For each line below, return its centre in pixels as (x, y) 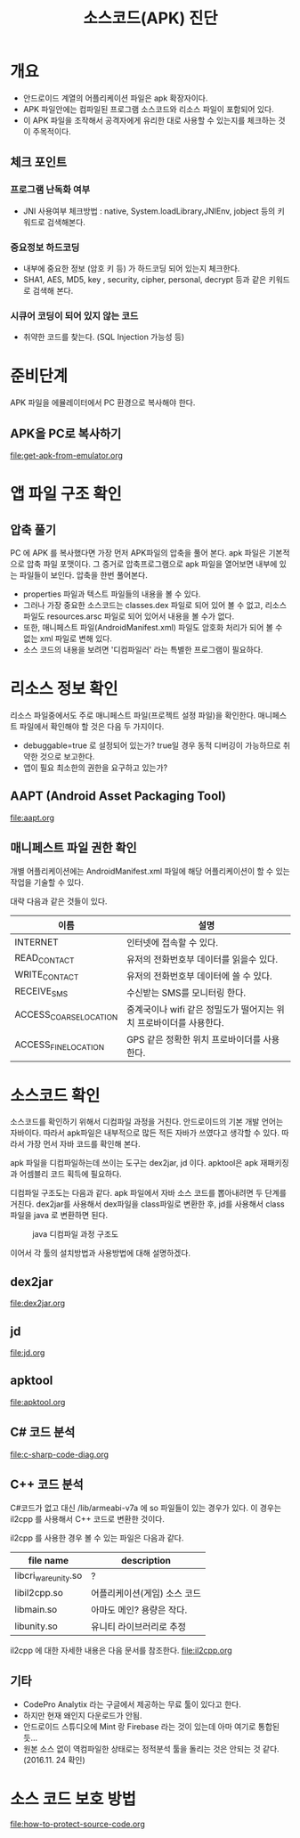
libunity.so (36, 1626)
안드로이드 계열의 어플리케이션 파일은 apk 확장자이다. (115, 98)
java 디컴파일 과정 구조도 (76, 1234)
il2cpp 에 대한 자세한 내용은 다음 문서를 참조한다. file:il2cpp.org (121, 1650)
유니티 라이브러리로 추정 (138, 1626)
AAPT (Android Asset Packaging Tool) (118, 797)
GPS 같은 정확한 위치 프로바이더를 (194, 1039)
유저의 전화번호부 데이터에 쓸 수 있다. (199, 976)
